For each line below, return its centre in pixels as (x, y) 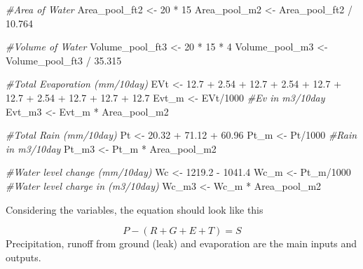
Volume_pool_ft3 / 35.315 (64, 60)
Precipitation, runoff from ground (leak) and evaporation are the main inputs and (181, 243)
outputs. (23, 257)
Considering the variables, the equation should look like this (135, 209)
